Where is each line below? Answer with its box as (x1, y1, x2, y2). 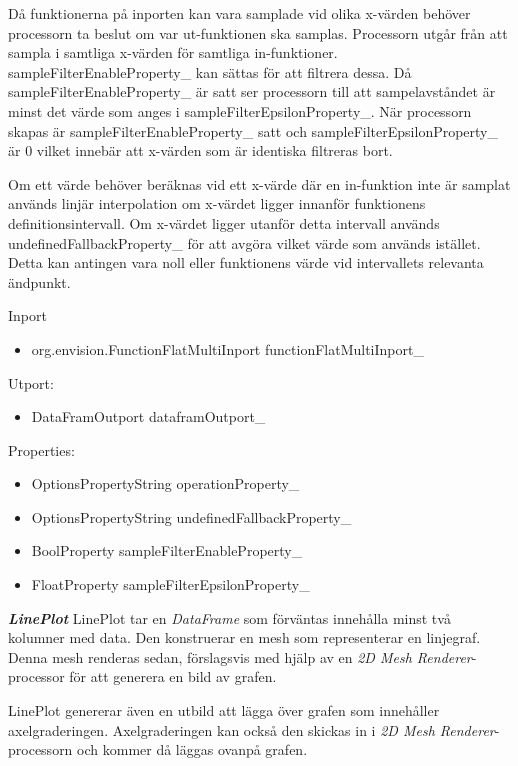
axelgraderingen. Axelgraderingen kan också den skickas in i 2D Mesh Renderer (8, 719, 495, 740)
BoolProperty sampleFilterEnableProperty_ (31, 540, 303, 561)
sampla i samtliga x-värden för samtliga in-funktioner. (8, 42, 338, 63)
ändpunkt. (8, 271, 71, 292)
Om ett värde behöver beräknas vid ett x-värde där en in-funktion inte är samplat (8, 173, 511, 194)
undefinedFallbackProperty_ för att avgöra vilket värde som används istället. (8, 232, 481, 253)
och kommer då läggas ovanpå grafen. (77, 739, 308, 760)
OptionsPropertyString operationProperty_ (31, 473, 300, 494)
